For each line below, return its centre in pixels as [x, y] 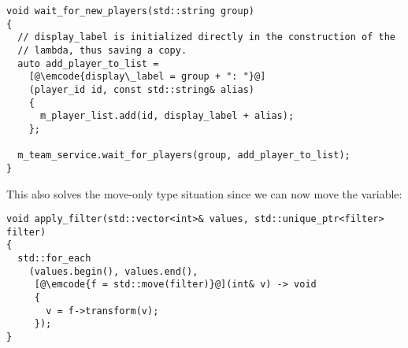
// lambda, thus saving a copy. [102, 50]
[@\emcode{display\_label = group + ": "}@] [147, 77]
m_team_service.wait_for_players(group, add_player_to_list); [184, 155]
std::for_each [54, 259]
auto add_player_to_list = [88, 63]
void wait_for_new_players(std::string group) [130, 11]
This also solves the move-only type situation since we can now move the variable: [204, 193]
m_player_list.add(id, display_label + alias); [167, 116]
